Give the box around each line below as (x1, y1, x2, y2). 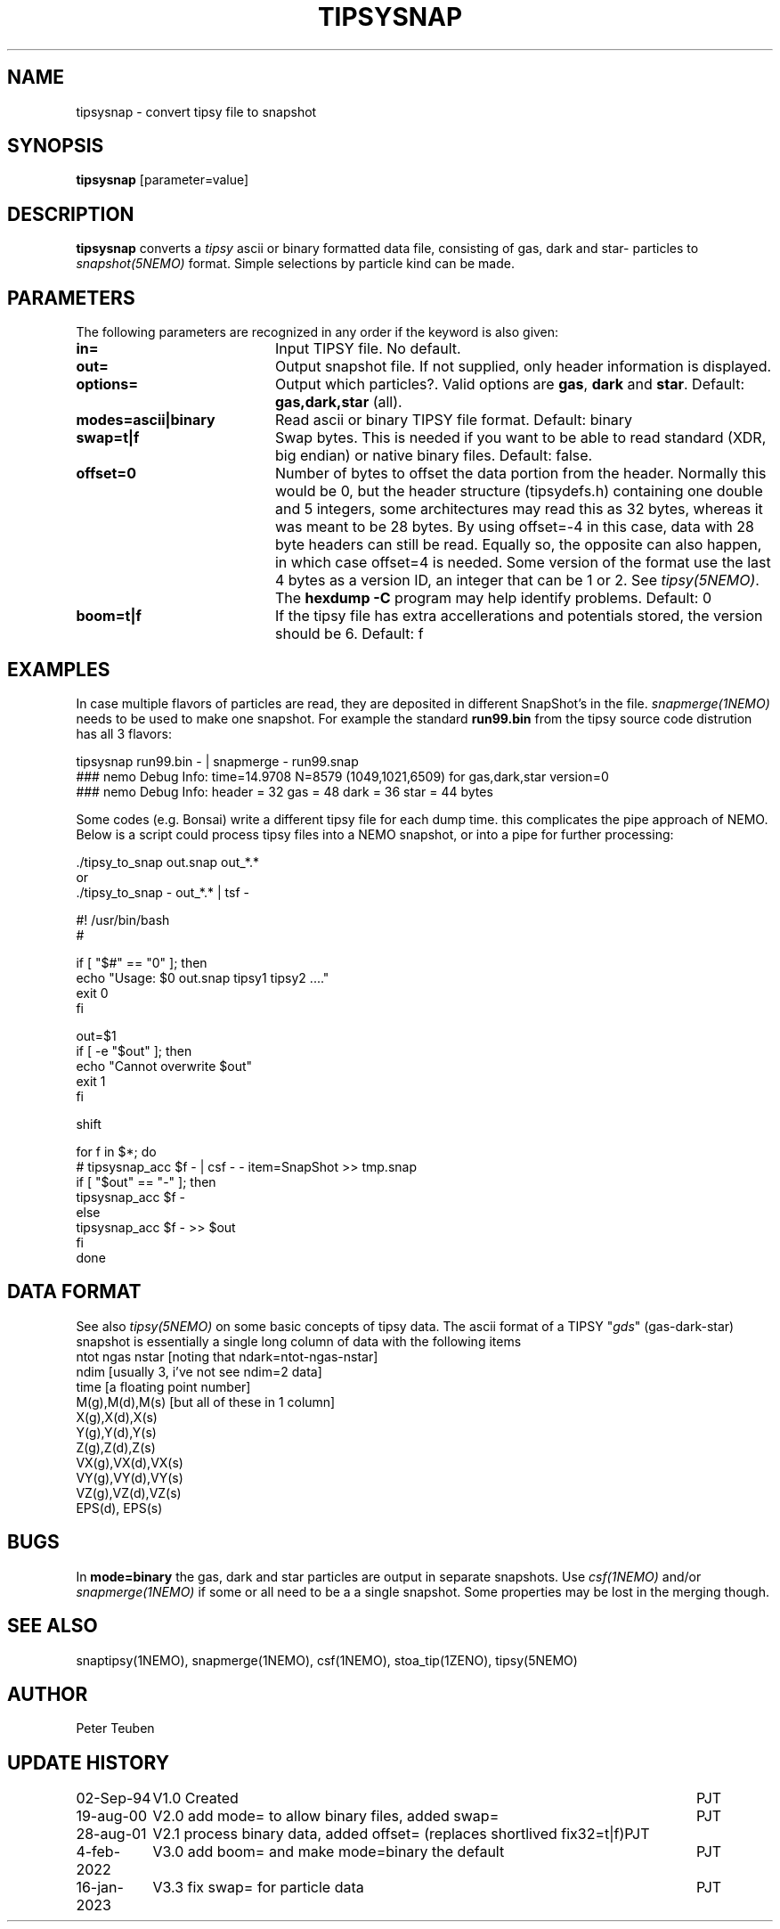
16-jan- (76, 1878, 124, 1897)
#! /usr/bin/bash (76, 911, 170, 928)
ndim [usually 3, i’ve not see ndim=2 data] (76, 1363, 322, 1379)
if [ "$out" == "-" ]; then (76, 1173, 216, 1189)
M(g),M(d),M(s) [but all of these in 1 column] (76, 1394, 336, 1410)
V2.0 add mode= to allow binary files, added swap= (152, 1807, 500, 1826)
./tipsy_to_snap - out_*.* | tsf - (76, 884, 249, 900)
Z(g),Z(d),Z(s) (76, 1439, 156, 1455)
